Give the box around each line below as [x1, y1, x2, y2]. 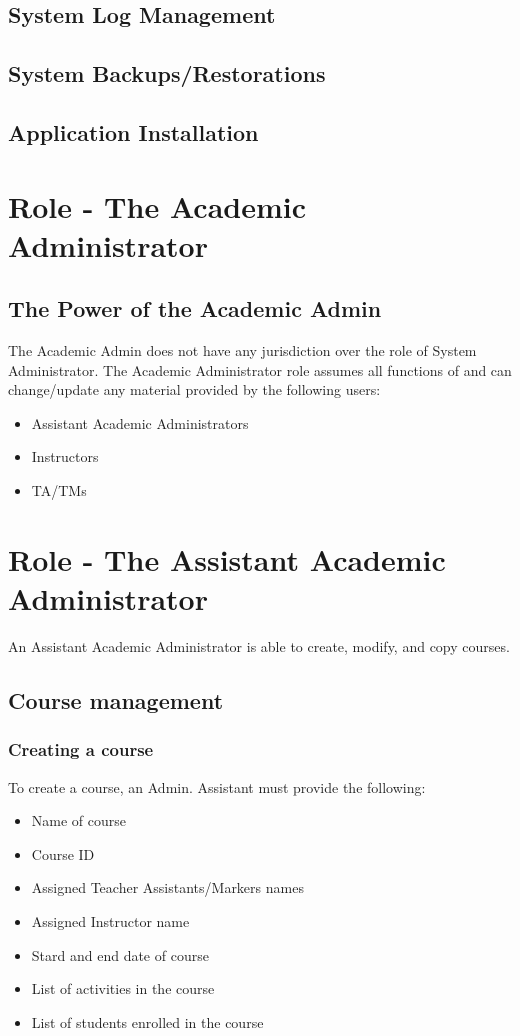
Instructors [31, 446, 99, 467]
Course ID [31, 843, 95, 864]
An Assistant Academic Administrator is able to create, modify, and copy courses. [8, 635, 510, 656]
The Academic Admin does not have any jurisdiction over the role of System [8, 340, 477, 361]
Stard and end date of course [31, 944, 209, 965]
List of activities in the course [31, 978, 215, 999]
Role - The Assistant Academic [8, 538, 446, 579]
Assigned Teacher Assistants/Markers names [31, 877, 304, 898]
